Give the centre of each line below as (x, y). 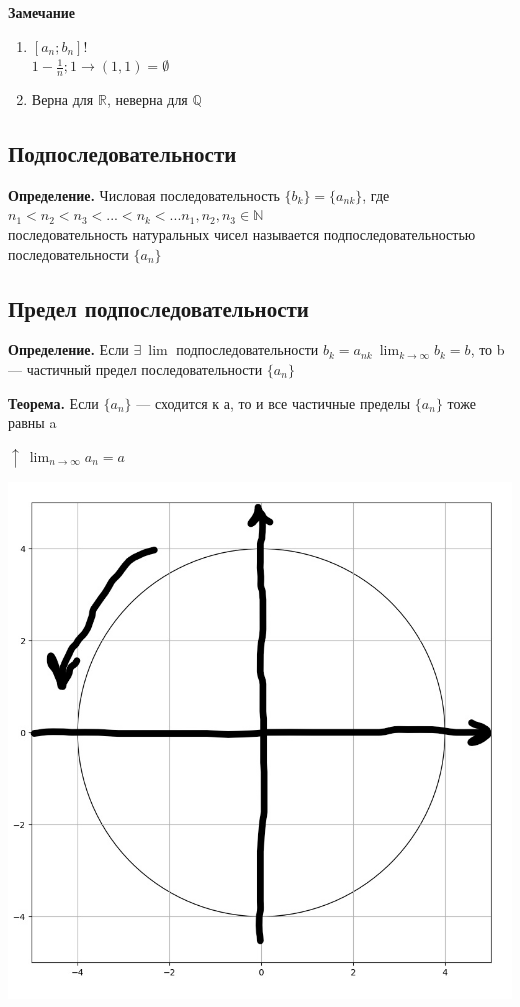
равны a (32, 422)
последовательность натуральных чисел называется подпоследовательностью (242, 234)
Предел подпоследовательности (158, 307)
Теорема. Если (53, 402)
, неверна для (147, 99)
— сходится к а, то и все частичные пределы (273, 402)
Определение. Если (68, 349)
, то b (487, 349)
